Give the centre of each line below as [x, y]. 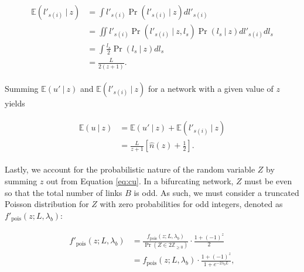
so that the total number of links [64, 192]
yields [15, 103]
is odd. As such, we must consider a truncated [216, 192]
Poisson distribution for [47, 204]
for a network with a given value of [211, 88]
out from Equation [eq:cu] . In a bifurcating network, [140, 180]
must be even [268, 180]
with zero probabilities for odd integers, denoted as [191, 204]
